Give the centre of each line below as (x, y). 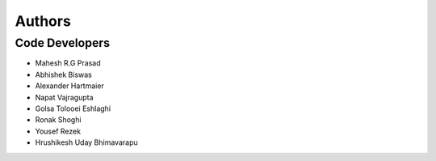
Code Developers (63, 43)
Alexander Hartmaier (69, 86)
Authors (43, 21)
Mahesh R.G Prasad (68, 63)
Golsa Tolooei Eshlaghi (73, 108)
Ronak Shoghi (58, 120)
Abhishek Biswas (63, 74)
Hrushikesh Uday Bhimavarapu (86, 142)
